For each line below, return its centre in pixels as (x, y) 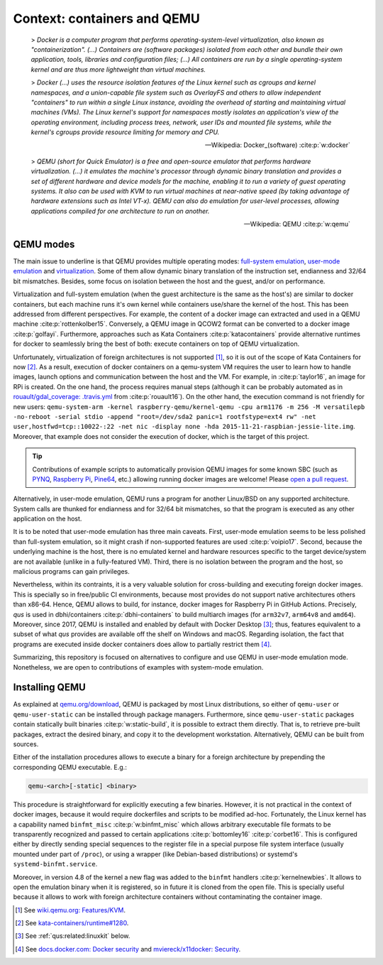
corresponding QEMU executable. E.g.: (70, 767)
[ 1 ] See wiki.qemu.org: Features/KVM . (70, 910)
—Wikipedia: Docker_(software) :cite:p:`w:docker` (277, 145)
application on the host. (48, 519)
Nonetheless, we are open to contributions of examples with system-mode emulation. (138, 667)
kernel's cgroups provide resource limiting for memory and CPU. (125, 132)
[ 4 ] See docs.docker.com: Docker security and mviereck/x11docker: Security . (128, 949)
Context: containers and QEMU (106, 18)
